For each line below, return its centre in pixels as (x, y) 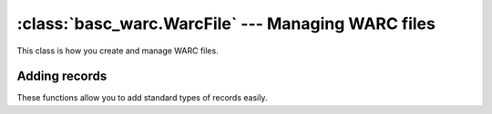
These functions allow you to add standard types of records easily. (142, 98)
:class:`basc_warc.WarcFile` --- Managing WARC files (226, 24)
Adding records (62, 76)
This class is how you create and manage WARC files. (118, 51)
